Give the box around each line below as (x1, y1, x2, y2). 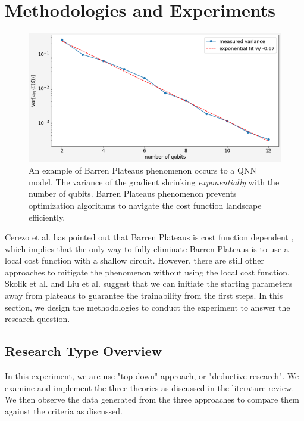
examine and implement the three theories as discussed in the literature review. (5, 381, 294, 394)
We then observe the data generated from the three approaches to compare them (5, 393, 300, 405)
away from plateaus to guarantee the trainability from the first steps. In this (5, 289, 283, 302)
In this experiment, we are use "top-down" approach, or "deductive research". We (5, 370, 299, 382)
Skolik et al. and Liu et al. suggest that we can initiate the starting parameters (5, 277, 293, 290)
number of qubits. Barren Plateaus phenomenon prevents (29, 187, 237, 200)
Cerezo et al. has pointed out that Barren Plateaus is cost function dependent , (5, 231, 294, 243)
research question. (5, 312, 70, 325)
